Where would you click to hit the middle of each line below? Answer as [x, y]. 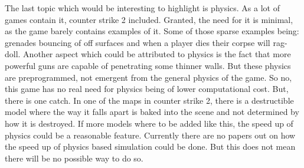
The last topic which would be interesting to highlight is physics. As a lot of [142, 8]
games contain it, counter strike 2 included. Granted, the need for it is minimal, [149, 19]
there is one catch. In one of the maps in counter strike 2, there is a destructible [149, 100]
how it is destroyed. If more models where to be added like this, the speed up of [149, 123]
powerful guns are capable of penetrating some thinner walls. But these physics [148, 65]
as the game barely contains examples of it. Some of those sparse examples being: [152, 31]
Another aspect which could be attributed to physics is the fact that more [157, 54]
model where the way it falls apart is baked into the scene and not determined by [152, 112]
